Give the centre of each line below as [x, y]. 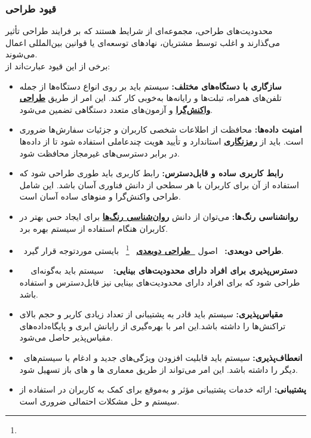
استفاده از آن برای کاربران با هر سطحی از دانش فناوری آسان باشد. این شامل [159, 184]
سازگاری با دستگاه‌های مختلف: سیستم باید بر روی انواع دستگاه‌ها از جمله [150, 86]
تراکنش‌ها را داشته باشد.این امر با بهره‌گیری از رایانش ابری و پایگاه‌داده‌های [153, 325]
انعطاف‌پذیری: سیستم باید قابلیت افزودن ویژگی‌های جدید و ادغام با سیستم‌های [163, 357]
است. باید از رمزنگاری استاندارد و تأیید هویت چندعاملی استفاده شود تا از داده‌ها [161, 141]
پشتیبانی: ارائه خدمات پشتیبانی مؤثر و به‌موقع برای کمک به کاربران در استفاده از [163, 389]
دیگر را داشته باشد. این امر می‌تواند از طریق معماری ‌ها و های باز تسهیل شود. [158, 369]
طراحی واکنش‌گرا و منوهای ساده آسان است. [100, 196]
